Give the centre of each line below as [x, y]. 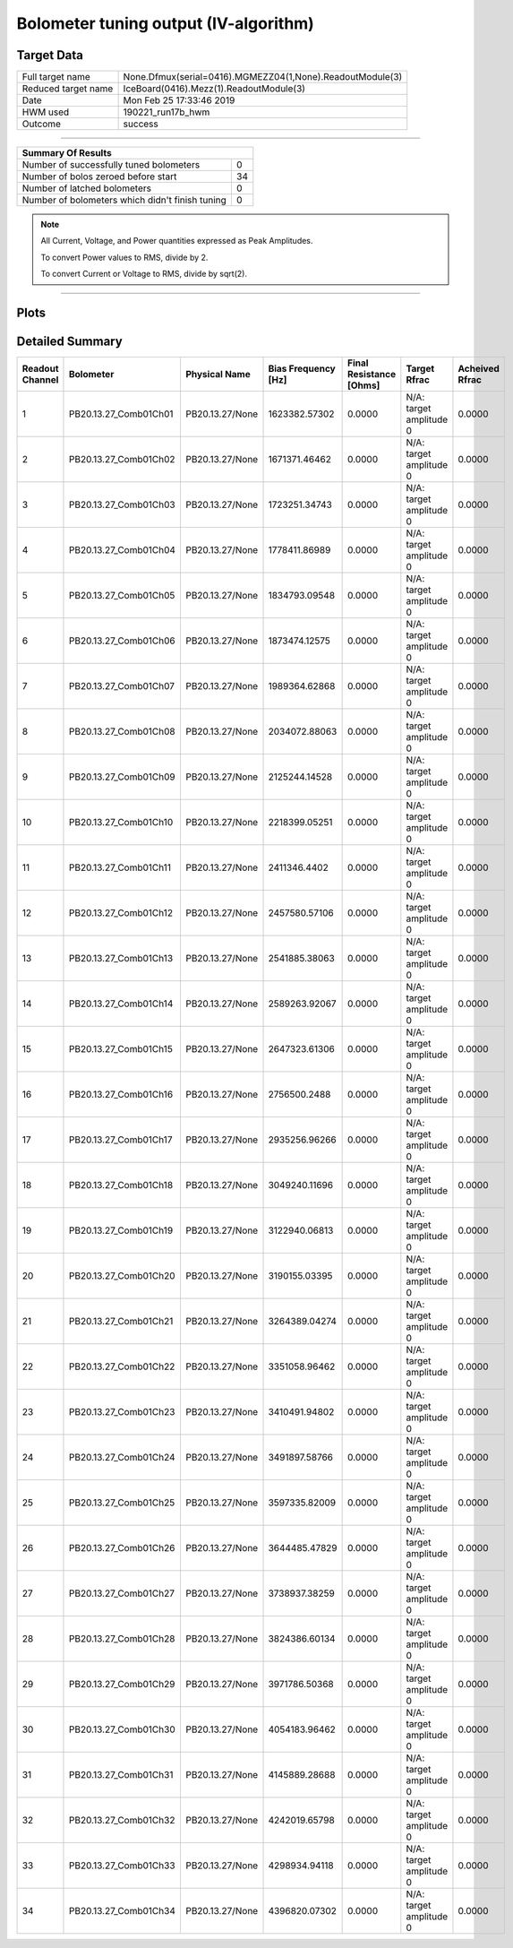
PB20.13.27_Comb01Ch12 [121, 913]
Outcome [42, 124]
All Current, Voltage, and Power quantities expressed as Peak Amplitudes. [177, 241]
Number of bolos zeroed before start [99, 177]
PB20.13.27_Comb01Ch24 [122, 1458]
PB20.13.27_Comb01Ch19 [121, 1230]
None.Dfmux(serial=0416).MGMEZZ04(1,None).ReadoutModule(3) [263, 77]
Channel [40, 380]
